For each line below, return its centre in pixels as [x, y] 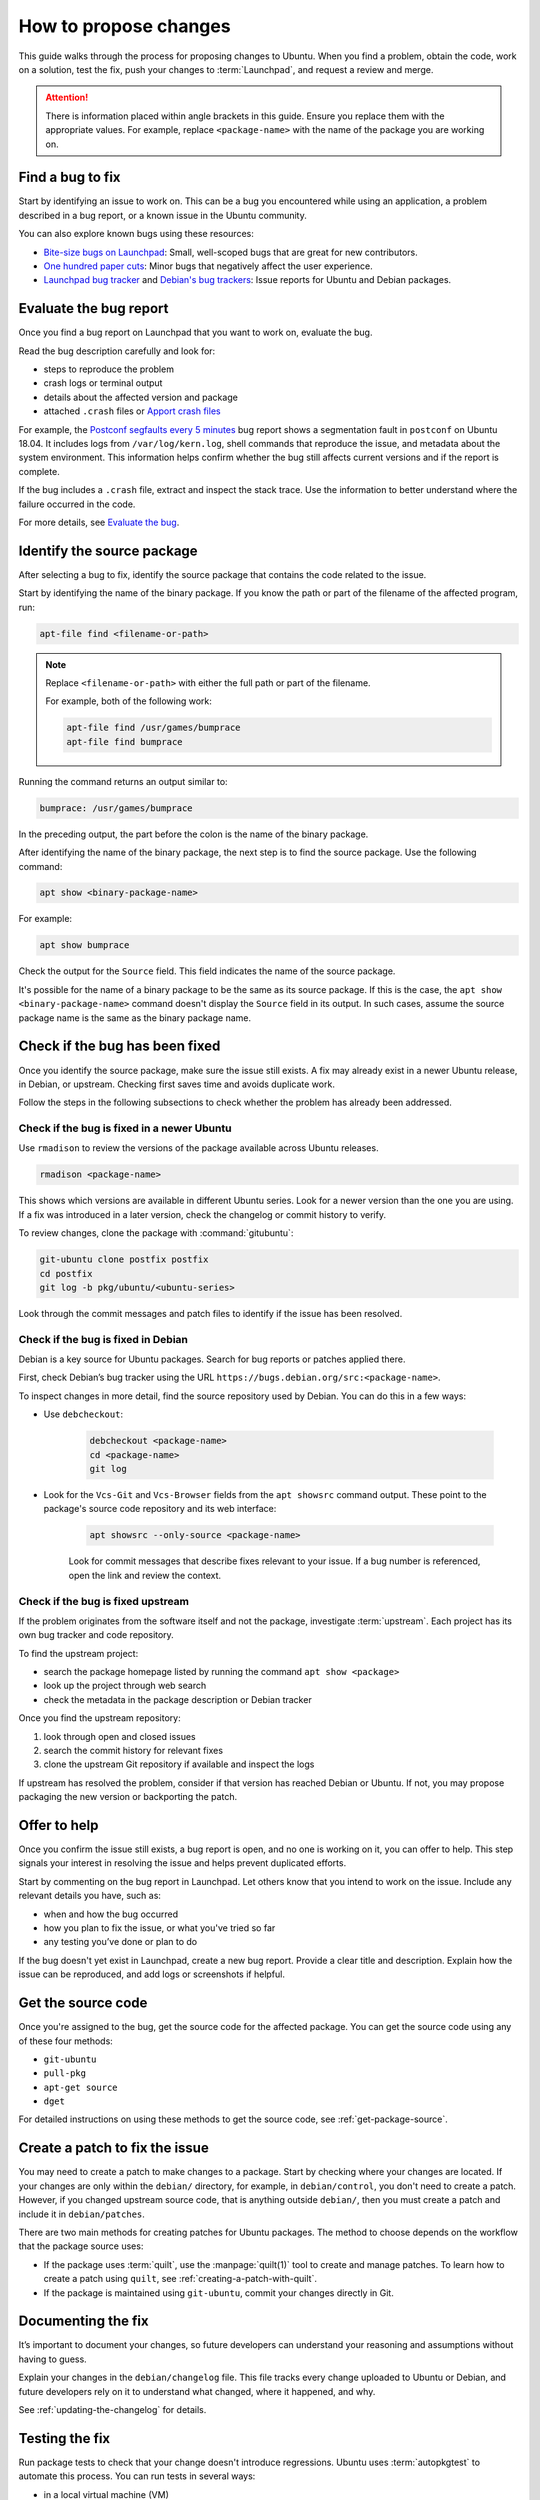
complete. [39, 471]
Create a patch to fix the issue [113, 2148]
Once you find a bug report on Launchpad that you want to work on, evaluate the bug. [195, 332]
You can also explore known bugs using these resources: [136, 234]
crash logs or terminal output [103, 383]
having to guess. [52, 2359]
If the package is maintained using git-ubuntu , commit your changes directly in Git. [218, 2292]
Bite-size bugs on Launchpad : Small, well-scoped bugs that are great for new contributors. [231, 252]
